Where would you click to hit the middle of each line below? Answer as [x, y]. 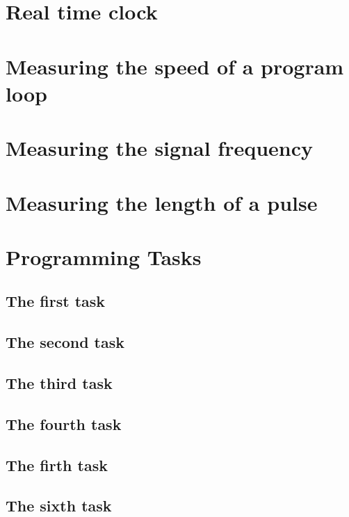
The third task [59, 383]
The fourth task [64, 423]
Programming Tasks [104, 256]
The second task [65, 342]
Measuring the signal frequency [160, 148]
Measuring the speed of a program [175, 66]
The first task [56, 301]
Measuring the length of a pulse [162, 202]
